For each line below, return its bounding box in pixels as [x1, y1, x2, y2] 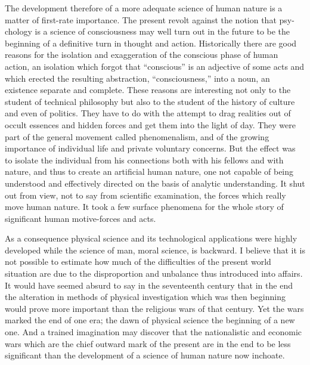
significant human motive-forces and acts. [5, 212, 156, 224]
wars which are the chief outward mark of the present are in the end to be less [5, 337, 291, 349]
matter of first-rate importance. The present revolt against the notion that [5, 13, 277, 26]
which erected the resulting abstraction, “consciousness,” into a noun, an [5, 72, 270, 84]
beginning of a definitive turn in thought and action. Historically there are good [5, 36, 297, 49]
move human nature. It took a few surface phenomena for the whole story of [5, 200, 284, 213]
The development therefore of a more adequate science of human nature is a [5, 2, 283, 14]
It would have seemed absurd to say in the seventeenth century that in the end [5, 279, 293, 291]
